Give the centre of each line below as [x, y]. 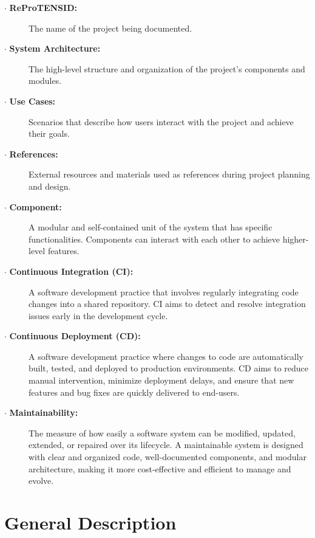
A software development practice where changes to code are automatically [166, 356]
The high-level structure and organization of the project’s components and [167, 68]
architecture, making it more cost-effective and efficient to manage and [160, 468]
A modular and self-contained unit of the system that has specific [151, 227]
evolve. [41, 481]
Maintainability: [44, 412]
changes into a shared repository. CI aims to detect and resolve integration [167, 304]
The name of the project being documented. [110, 28]
